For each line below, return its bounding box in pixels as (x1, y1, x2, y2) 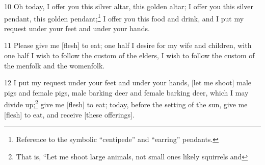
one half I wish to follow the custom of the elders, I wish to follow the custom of (4, 50, 255, 61)
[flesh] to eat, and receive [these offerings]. (4, 109, 135, 120)
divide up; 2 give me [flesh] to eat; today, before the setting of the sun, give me (4, 98, 248, 110)
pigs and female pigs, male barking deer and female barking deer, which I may (4, 87, 249, 98)
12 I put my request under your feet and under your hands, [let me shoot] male (4, 77, 251, 88)
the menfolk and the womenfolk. (4, 60, 105, 70)
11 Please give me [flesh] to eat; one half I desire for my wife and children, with (4, 40, 252, 51)
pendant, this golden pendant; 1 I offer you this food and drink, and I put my (4, 11, 244, 23)
